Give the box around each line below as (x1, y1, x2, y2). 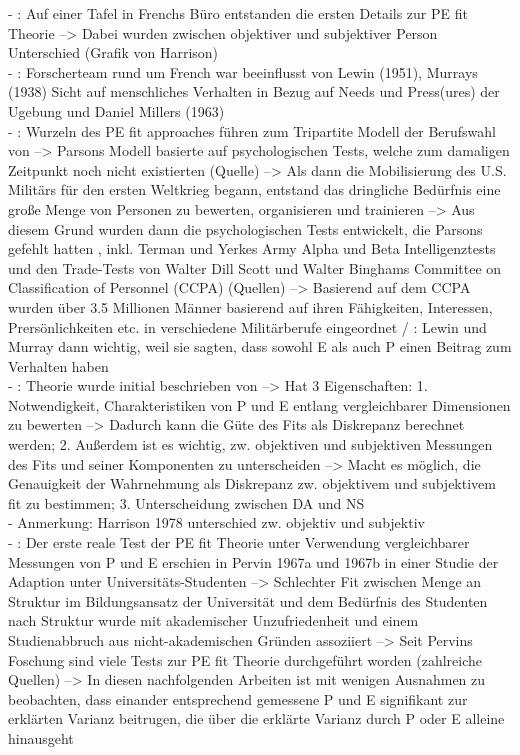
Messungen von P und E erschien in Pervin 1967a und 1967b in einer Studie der (8, 551, 499, 572)
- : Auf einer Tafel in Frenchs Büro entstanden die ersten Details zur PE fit (8, 3, 468, 23)
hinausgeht (8, 727, 74, 748)
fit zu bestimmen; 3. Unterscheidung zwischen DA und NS (8, 492, 365, 513)
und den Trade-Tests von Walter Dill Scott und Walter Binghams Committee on (8, 257, 502, 278)
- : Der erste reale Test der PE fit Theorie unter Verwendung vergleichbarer (8, 532, 470, 553)
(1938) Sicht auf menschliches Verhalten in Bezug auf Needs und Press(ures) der (8, 81, 500, 102)
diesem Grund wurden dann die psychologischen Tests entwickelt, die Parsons (8, 218, 483, 239)
